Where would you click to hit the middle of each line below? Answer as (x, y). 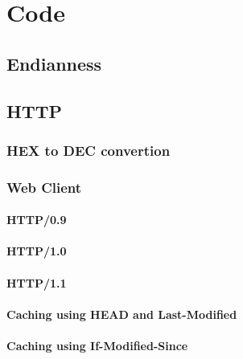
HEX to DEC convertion (89, 150)
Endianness (54, 63)
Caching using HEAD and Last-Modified (122, 314)
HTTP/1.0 (37, 251)
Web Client (44, 187)
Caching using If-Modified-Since (97, 345)
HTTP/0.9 (37, 220)
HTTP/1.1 (37, 282)
